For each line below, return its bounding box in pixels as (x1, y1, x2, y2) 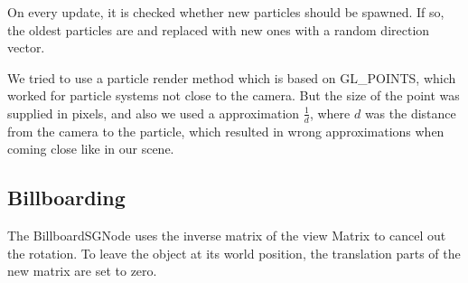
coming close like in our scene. (7, 139, 174, 158)
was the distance (364, 103, 456, 122)
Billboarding (7, 184, 126, 212)
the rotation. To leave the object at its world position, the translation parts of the (7, 243, 461, 262)
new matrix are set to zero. (7, 261, 157, 280)
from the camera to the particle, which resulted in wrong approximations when (7, 121, 445, 140)
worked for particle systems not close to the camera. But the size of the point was (7, 86, 460, 105)
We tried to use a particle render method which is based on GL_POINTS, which (7, 68, 456, 87)
